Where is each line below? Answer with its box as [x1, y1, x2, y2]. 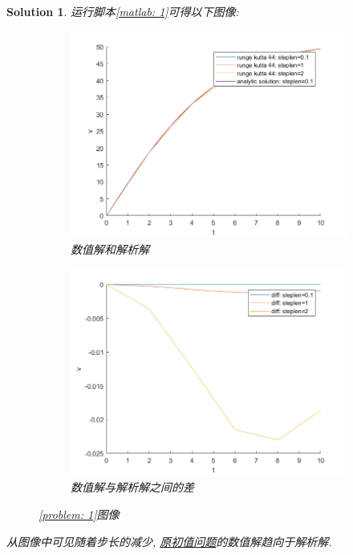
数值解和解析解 [71, 241, 149, 258]
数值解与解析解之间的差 [71, 479, 194, 496]
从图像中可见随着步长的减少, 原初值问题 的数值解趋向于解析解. [6, 533, 332, 549]
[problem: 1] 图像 [39, 505, 120, 522]
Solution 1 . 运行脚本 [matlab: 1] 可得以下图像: [6, 3, 239, 19]
